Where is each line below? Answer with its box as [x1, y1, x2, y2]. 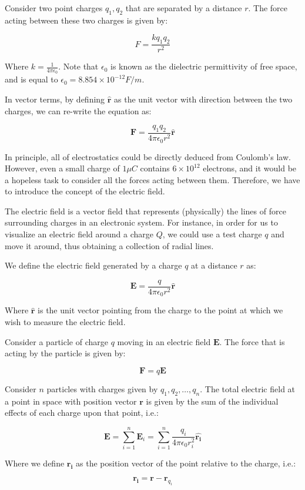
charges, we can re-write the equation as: [5, 104, 152, 117]
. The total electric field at [200, 382, 296, 395]
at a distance [191, 259, 237, 272]
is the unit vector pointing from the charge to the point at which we [38, 304, 283, 316]
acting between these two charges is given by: [5, 14, 168, 26]
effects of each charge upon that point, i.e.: [5, 406, 159, 419]
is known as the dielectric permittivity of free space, [110, 60, 297, 72]
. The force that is [219, 335, 285, 347]
